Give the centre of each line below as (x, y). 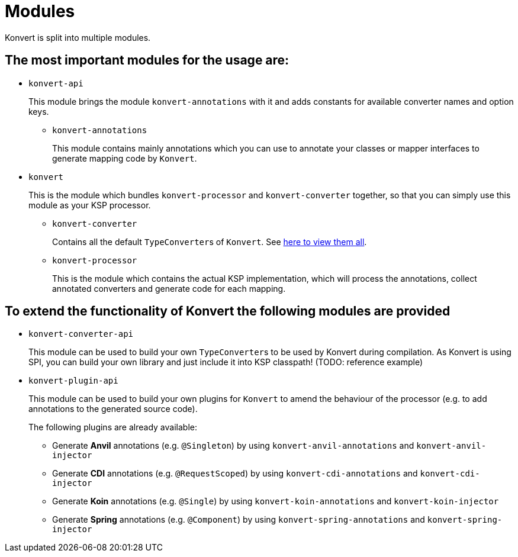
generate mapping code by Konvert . (125, 158)
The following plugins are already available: (113, 427)
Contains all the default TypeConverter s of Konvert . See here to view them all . (210, 242)
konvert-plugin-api (73, 381)
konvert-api (56, 83)
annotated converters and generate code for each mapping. (169, 288)
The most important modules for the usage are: (147, 60)
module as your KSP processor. (90, 205)
